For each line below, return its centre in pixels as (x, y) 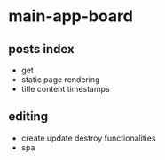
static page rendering (60, 80)
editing (28, 117)
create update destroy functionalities (88, 138)
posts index (41, 49)
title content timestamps (65, 89)
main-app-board (71, 16)
